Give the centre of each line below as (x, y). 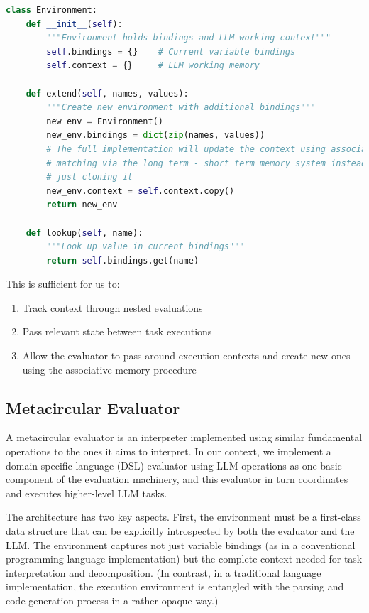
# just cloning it (89, 177)
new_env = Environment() (105, 121)
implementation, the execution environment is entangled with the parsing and (175, 586)
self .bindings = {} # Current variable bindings (171, 51)
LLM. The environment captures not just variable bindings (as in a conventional (181, 544)
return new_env (82, 205)
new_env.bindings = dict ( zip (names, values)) (156, 135)
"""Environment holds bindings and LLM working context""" (189, 38)
